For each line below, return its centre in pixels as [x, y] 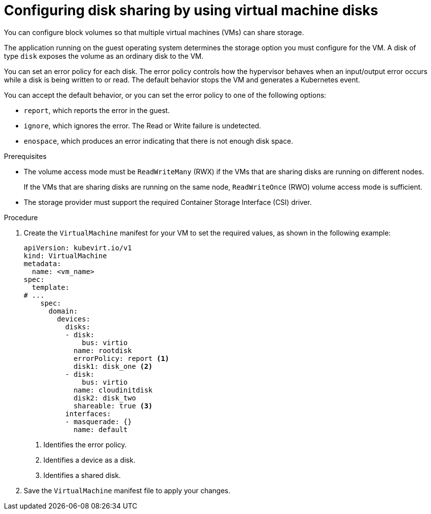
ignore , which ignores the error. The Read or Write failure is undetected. [143, 125]
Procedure [21, 217]
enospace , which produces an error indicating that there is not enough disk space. [159, 141]
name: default [101, 429]
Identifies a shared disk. [82, 475]
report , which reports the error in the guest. [97, 110]
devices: [73, 319]
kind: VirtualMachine [65, 256]
